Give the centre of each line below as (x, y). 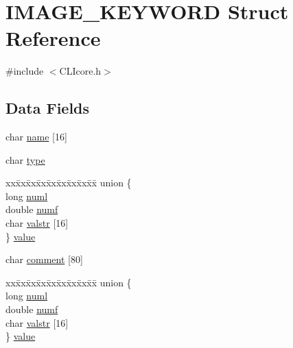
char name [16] (36, 137)
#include (25, 71)
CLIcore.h (80, 71)
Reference (53, 38)
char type (25, 159)
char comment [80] (44, 259)
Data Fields (48, 108)
